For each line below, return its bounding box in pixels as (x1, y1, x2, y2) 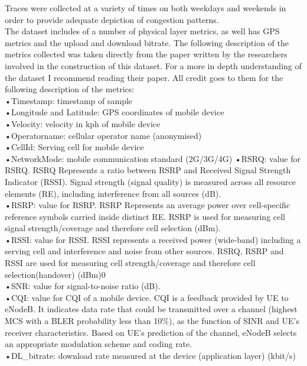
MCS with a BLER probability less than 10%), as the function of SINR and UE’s (5, 315, 299, 327)
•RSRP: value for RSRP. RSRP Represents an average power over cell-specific (5, 199, 290, 211)
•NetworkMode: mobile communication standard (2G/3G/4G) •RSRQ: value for (5, 152, 301, 164)
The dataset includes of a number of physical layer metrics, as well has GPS (5, 25, 280, 37)
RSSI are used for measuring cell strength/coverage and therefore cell (5, 257, 256, 269)
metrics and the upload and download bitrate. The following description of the (5, 36, 289, 48)
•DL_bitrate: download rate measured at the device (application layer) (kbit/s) (5, 349, 296, 361)
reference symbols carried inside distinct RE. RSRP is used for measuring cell (5, 210, 286, 222)
